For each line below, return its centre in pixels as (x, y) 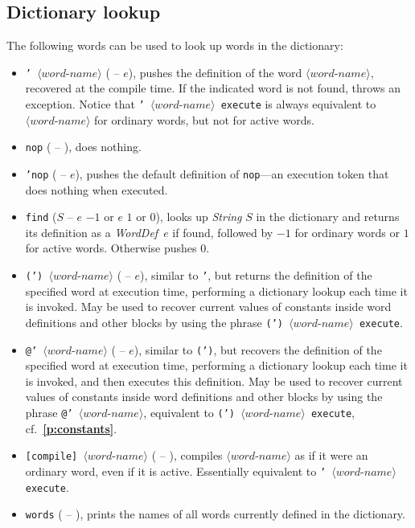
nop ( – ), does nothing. (83, 147)
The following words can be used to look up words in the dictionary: (175, 45)
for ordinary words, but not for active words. (204, 119)
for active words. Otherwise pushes (111, 248)
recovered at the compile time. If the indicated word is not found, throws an (213, 88)
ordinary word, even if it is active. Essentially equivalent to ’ (176, 471)
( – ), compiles (187, 455)
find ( (41, 217)
